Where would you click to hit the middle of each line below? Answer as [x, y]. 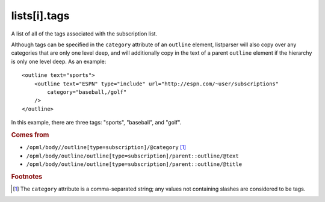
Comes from [30, 135]
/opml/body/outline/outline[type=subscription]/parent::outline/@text [132, 156]
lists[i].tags [40, 16]
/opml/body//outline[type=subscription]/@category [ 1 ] [106, 147]
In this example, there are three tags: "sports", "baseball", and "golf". [96, 123]
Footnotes [27, 176]
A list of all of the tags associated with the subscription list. [84, 34]
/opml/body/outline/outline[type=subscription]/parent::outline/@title [134, 164]
